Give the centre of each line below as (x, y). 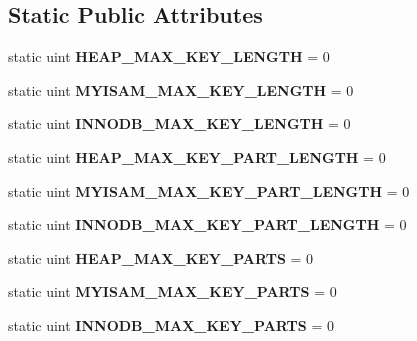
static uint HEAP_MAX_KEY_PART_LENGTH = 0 (197, 156)
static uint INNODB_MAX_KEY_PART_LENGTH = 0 (207, 224)
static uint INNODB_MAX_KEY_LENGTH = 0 (179, 123)
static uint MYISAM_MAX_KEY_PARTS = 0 (172, 291)
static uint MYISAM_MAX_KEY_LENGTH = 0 (181, 89)
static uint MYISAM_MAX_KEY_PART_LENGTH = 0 (209, 190)
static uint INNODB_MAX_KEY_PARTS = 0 (171, 324)
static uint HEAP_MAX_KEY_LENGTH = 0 (169, 56)
